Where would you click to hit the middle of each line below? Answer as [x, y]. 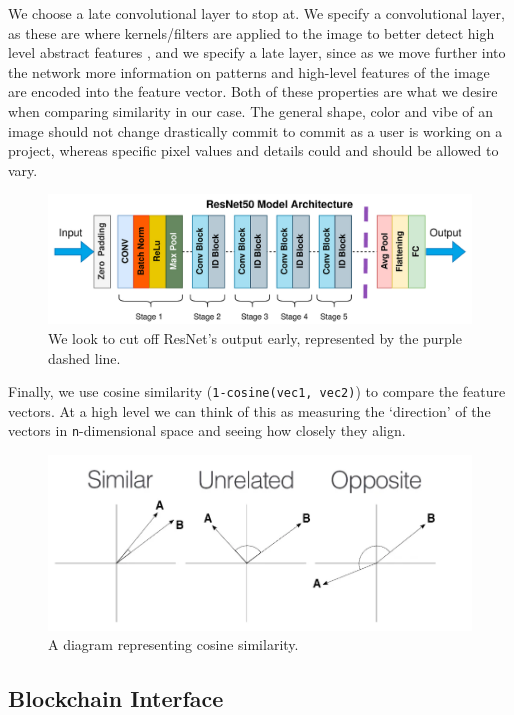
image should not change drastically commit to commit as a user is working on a [255, 130]
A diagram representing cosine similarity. [173, 644]
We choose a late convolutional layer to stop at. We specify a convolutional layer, [256, 13]
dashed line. [84, 357]
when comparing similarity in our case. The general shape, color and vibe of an [250, 110]
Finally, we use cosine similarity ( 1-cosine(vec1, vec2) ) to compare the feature [257, 391]
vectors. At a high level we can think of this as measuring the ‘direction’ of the [249, 410]
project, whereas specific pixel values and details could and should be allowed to [253, 150]
